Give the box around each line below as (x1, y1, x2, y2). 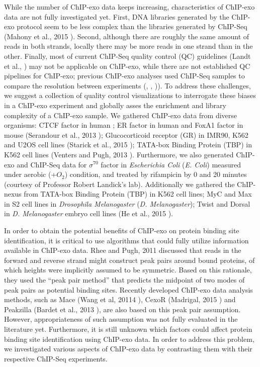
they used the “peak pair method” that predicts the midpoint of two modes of (4, 274, 245, 285)
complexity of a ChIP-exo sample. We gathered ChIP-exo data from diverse (4, 110, 237, 120)
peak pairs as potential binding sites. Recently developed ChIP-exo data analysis (4, 284, 253, 295)
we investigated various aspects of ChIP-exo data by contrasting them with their (4, 343, 252, 354)
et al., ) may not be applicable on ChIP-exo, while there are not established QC (4, 60, 250, 71)
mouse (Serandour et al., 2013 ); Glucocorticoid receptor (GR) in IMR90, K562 (4, 129, 248, 140)
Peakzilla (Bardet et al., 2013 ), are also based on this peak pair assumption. (4, 304, 241, 314)
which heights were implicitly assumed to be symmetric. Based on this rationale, (4, 264, 252, 275)
